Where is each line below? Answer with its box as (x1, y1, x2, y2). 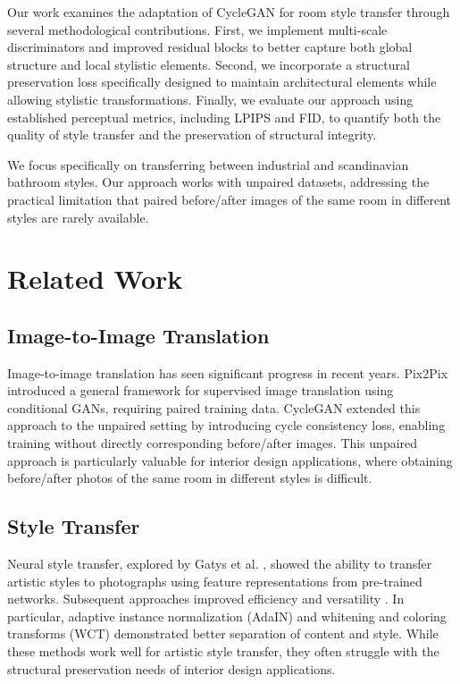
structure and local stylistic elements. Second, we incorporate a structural (7, 55, 410, 73)
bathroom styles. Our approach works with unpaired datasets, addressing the (7, 173, 430, 191)
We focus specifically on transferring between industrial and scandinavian (7, 155, 409, 173)
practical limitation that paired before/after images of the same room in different (7, 190, 451, 208)
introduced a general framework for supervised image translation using (7, 381, 394, 400)
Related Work (7, 260, 183, 297)
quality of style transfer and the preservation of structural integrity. (7, 125, 377, 144)
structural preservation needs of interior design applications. (7, 659, 336, 678)
